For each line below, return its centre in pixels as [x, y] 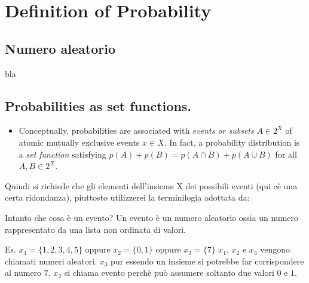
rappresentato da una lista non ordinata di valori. [95, 229]
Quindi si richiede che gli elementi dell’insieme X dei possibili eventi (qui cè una [151, 185]
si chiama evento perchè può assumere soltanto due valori [169, 273]
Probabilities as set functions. [98, 105]
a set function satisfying [62, 154]
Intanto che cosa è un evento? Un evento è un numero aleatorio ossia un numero [152, 217]
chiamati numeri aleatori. [51, 261]
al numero [23, 273]
